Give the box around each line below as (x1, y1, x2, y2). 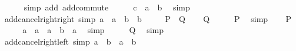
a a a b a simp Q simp (22, 24, 164, 36)
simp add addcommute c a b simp (24, 1, 190, 13)
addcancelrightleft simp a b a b (4, 35, 137, 47)
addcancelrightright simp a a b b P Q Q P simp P (4, 12, 291, 24)
